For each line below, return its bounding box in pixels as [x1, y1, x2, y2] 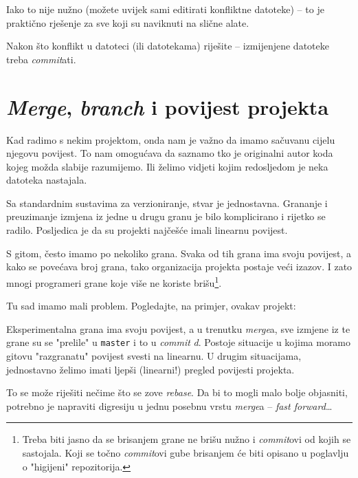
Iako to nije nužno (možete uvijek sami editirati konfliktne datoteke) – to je [6, 2, 324, 16]
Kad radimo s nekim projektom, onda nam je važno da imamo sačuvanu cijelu [6, 132, 335, 146]
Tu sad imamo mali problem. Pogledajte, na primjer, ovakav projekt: [6, 298, 296, 313]
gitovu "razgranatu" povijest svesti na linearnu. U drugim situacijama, [6, 348, 302, 362]
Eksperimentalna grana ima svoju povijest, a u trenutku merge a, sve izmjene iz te [6, 321, 350, 336]
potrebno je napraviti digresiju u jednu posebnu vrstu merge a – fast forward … [6, 398, 333, 413]
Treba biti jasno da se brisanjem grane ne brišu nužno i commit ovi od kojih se [22, 432, 351, 446]
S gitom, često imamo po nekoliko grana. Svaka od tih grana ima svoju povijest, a [6, 246, 351, 260]
